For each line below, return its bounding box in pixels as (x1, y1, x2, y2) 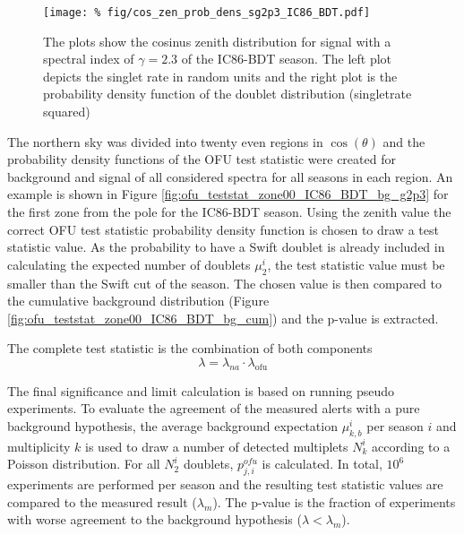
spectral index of (43, 49, 134, 68)
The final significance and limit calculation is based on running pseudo (7, 381, 395, 400)
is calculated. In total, (262, 454, 382, 473)
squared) (43, 102, 90, 121)
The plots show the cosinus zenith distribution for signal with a (43, 31, 391, 50)
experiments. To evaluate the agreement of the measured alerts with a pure (7, 399, 420, 418)
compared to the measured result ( (7, 492, 197, 511)
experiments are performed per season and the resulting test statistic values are (7, 475, 443, 494)
